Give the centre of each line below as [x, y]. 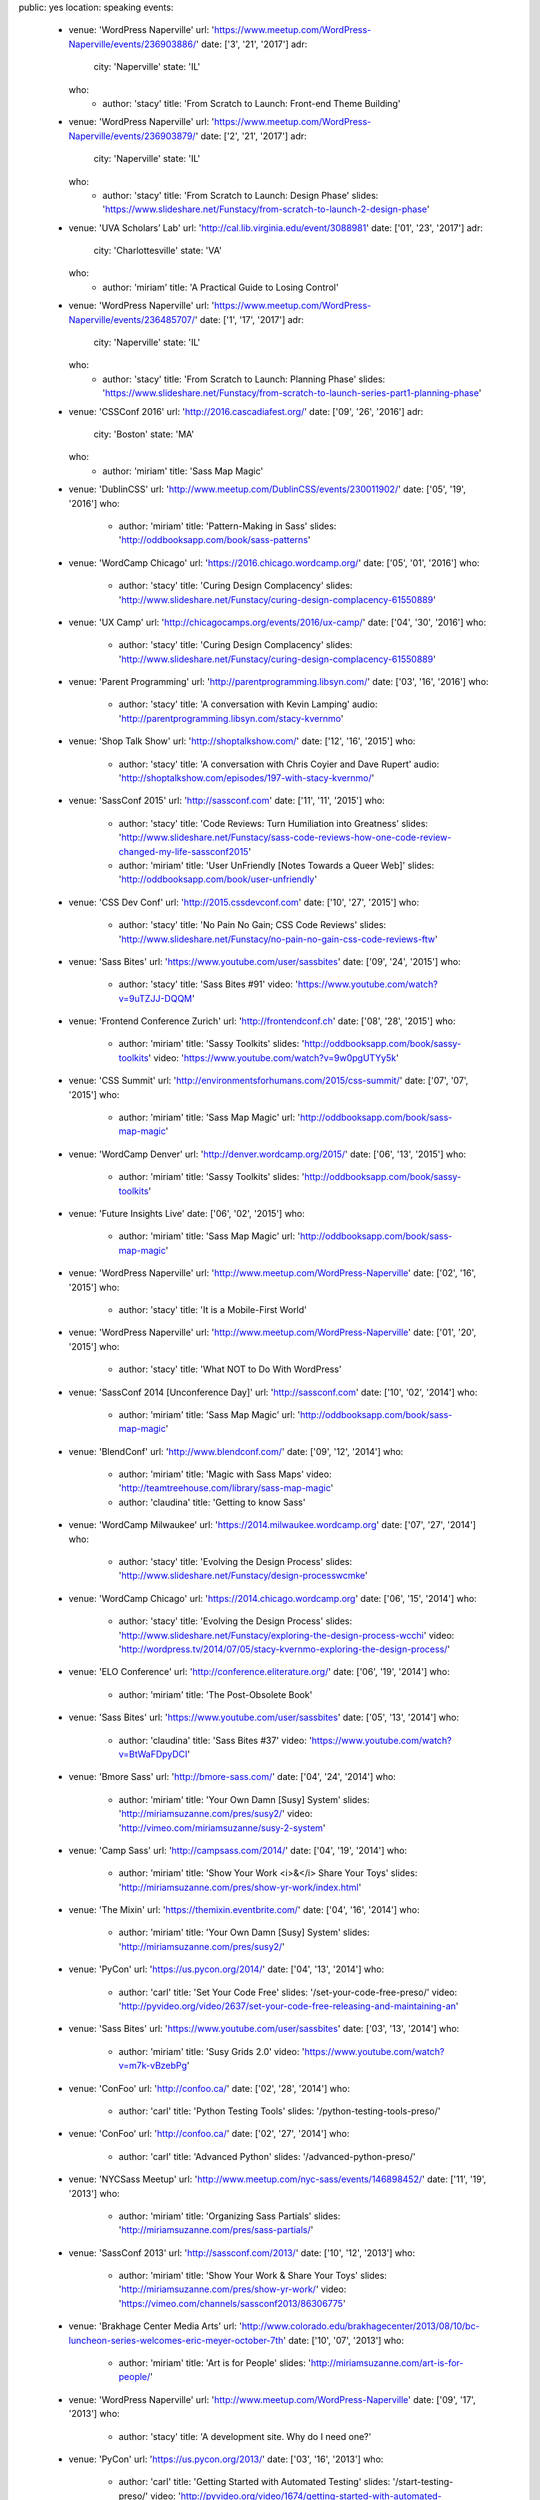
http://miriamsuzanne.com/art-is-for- [387, 2363]
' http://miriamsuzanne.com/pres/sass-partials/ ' [216, 2230]
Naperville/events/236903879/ [132, 136]
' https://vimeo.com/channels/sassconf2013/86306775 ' [232, 2303]
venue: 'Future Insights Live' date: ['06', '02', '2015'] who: [186, 1213]
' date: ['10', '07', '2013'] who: [344, 2340]
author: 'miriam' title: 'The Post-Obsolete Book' [215, 1694]
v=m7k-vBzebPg [153, 2066]
